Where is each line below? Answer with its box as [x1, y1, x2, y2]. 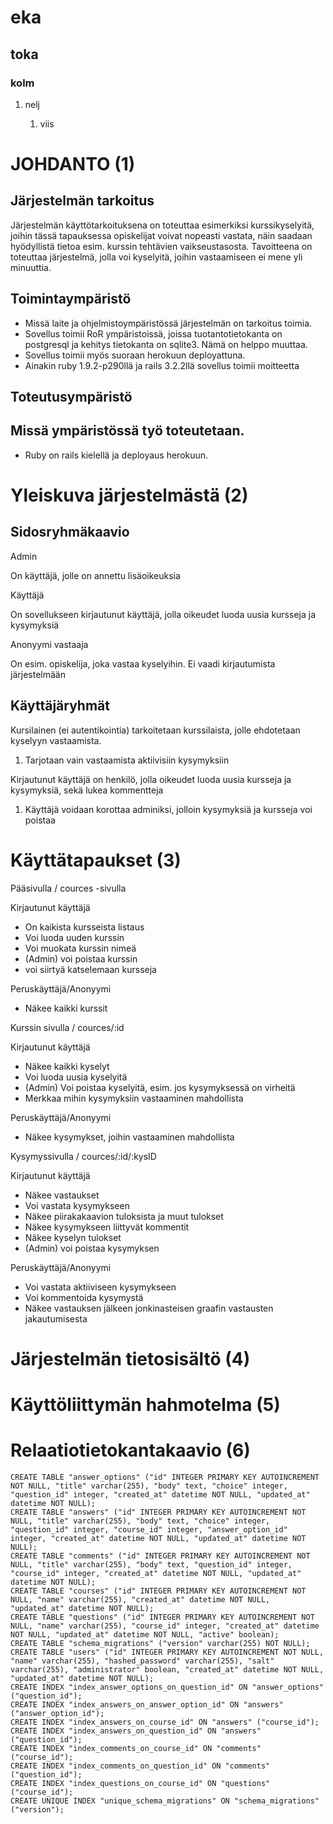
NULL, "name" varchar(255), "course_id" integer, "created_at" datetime [10, 1621, 320, 1631]
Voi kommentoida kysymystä [24, 1291, 144, 1303]
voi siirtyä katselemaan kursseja [24, 963, 157, 975]
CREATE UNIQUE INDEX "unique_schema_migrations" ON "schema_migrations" [10, 1796, 320, 1806]
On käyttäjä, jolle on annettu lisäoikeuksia [10, 569, 181, 581]
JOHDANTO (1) [10, 153, 136, 176]
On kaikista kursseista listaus [24, 921, 145, 933]
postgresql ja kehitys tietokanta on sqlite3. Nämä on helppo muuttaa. [24, 338, 308, 350]
